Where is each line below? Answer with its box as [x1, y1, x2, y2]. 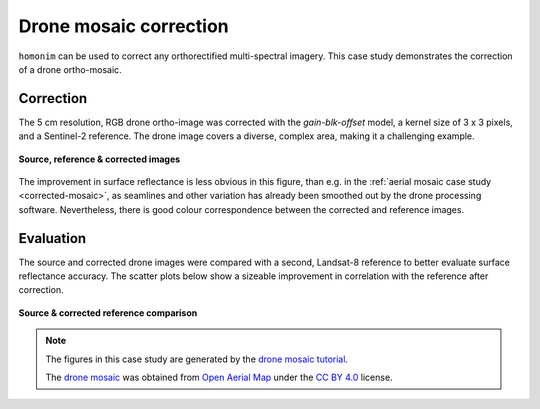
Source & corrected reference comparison [18, 306, 198, 319]
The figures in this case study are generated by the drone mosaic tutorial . [45, 353, 349, 365]
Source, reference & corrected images [18, 153, 181, 165]
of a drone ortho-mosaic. [18, 63, 122, 75]
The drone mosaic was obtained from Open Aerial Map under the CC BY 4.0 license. [45, 371, 394, 384]
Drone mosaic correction [18, 15, 229, 37]
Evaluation [18, 230, 87, 247]
